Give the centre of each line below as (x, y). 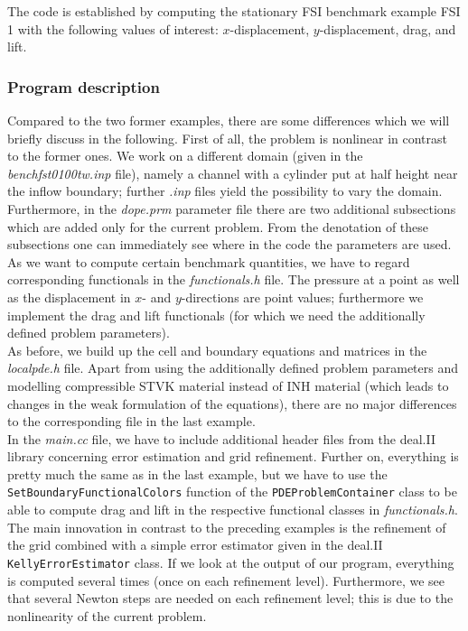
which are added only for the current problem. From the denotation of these (218, 226)
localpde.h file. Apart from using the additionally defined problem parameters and (233, 368)
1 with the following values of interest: (113, 28)
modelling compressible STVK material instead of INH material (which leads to (228, 385)
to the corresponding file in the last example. (131, 421)
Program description (84, 86)
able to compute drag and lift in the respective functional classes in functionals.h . (233, 510)
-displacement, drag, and (388, 28)
